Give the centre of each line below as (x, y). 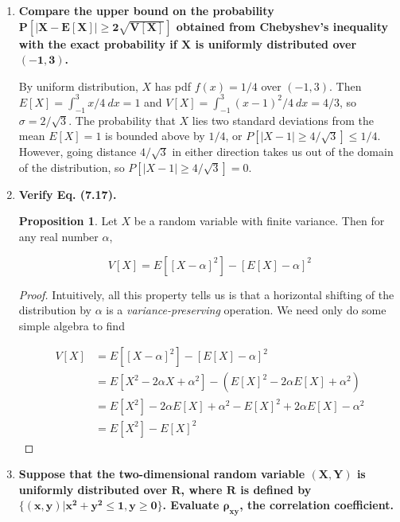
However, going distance (78, 152)
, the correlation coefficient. (317, 505)
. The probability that (122, 120)
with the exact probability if (98, 43)
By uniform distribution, (78, 86)
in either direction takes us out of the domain (283, 152)
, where (202, 489)
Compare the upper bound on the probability (146, 10)
